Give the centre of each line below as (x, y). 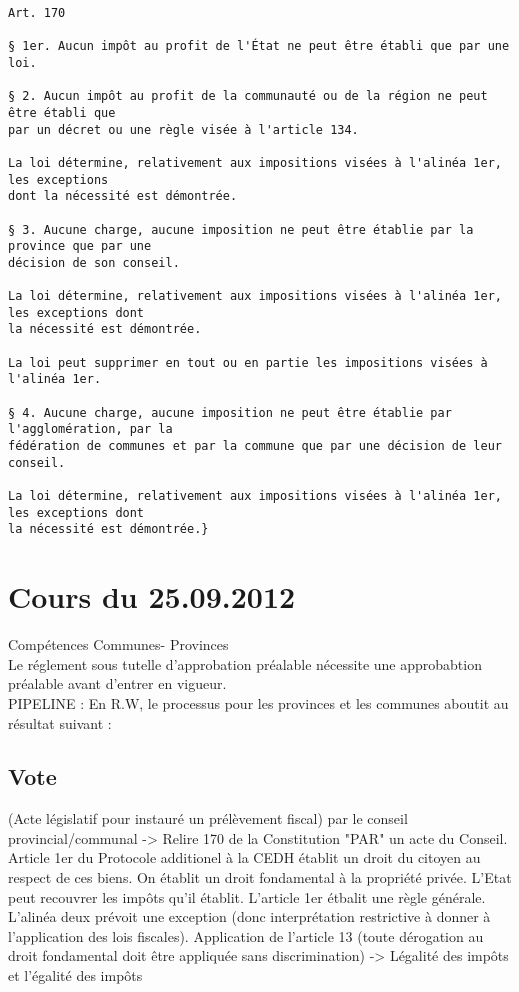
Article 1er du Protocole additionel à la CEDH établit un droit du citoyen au (244, 857)
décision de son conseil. (94, 262)
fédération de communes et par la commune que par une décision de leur (255, 446)
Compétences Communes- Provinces (118, 644)
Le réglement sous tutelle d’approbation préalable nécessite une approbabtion (245, 663)
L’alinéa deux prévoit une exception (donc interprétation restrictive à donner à (249, 916)
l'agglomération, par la (90, 429)
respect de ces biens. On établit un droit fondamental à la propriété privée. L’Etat (260, 877)
